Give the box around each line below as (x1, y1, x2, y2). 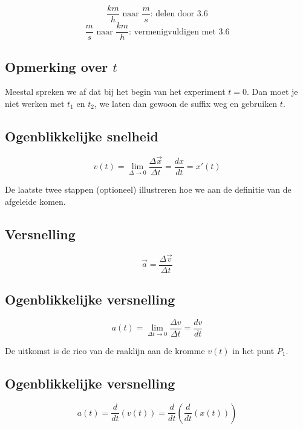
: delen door (150, 10, 195, 19)
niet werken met (5, 97, 65, 109)
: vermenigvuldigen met (129, 27, 216, 36)
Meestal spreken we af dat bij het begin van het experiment (5, 85, 226, 98)
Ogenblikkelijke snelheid (5, 126, 159, 145)
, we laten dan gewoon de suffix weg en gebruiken (94, 97, 278, 109)
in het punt (232, 344, 275, 356)
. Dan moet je (246, 85, 298, 98)
